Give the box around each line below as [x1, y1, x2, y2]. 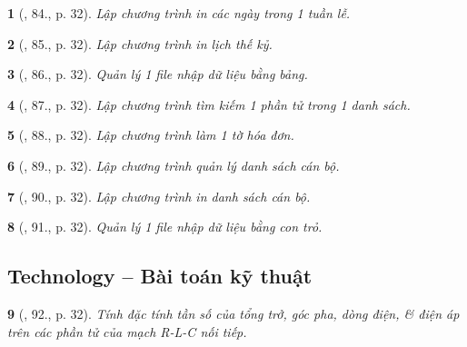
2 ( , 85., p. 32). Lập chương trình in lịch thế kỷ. [7, 34, 273, 53]
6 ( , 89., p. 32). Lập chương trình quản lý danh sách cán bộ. [7, 155, 340, 174]
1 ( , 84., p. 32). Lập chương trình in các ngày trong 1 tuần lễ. [7, 4, 351, 22]
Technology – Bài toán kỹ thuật [7, 262, 313, 290]
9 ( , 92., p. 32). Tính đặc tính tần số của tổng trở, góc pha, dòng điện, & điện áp [7, 303, 460, 322]
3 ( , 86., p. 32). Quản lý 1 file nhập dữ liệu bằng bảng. [7, 64, 308, 84]
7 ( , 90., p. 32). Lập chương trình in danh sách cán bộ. [7, 186, 311, 205]
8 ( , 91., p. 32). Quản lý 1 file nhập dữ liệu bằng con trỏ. [7, 217, 323, 236]
